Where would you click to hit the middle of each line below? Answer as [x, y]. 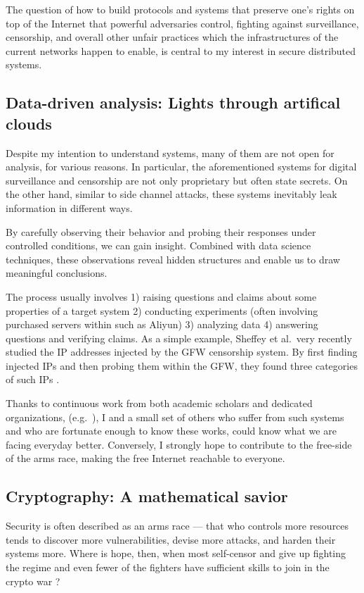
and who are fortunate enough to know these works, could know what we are [171, 431]
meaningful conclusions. [57, 273]
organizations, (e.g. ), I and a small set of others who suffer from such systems [175, 417]
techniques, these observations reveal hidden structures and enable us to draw [173, 259]
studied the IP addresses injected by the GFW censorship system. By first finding [182, 352]
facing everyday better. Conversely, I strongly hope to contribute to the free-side [179, 444]
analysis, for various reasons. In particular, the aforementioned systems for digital [181, 167]
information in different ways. [69, 207]
